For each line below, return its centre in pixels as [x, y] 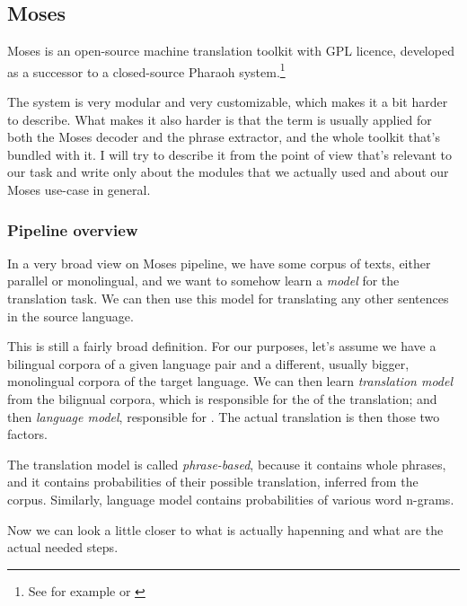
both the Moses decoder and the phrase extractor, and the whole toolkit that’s [224, 137]
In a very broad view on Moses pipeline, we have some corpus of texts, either [219, 263]
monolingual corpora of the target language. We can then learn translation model [230, 381]
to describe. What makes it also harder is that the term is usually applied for [220, 119]
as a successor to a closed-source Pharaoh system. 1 [146, 70]
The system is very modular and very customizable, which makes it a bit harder [228, 102]
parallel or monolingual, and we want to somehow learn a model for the [203, 281]
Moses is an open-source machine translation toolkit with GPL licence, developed [231, 51]
